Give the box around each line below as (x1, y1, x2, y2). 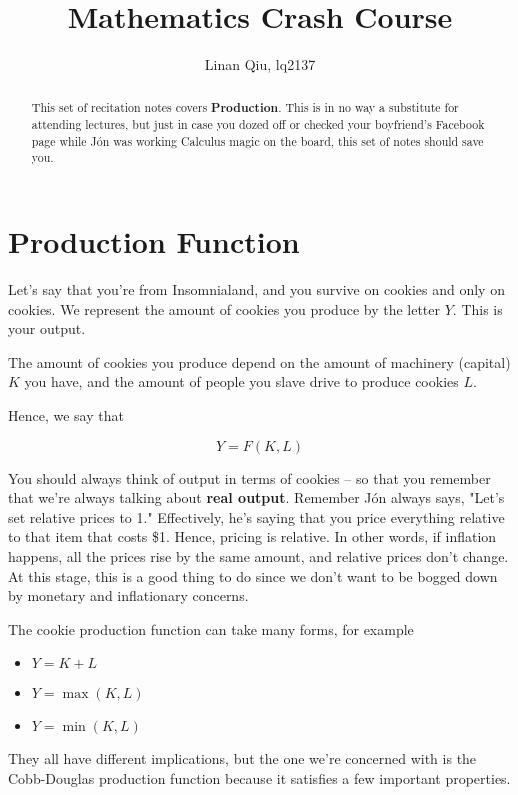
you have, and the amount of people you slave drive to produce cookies (24, 371, 459, 392)
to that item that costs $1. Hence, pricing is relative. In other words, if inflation (8, 526, 497, 547)
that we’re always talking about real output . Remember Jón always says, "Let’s (8, 487, 505, 508)
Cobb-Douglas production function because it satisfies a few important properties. (8, 767, 511, 788)
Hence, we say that (8, 405, 124, 426)
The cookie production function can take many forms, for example (8, 618, 414, 639)
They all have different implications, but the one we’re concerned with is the (8, 748, 477, 769)
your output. (8, 318, 86, 339)
